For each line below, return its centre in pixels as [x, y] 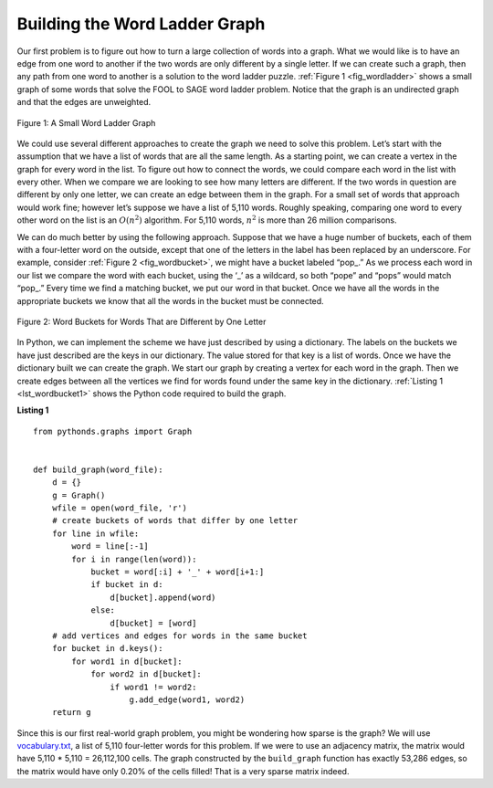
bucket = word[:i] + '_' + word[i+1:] [178, 572]
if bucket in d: [127, 585]
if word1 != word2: [153, 687]
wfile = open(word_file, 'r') [119, 508]
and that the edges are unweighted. [84, 102]
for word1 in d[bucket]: [127, 661]
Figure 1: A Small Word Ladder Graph [86, 122]
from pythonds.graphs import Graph [113, 431]
